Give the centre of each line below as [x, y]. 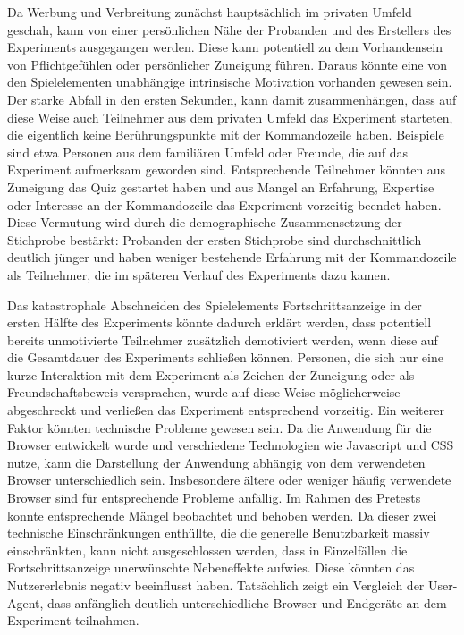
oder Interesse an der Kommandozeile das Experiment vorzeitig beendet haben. [224, 204]
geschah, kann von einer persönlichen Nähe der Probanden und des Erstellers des [229, 29]
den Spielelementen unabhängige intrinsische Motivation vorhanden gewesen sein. [230, 82]
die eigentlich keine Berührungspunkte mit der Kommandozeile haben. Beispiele [226, 135]
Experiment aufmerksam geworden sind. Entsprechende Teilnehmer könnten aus [227, 169]
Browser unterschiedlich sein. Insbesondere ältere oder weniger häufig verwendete [229, 480]
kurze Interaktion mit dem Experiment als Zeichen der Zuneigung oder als [211, 374]
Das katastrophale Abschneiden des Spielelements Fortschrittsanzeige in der [215, 305]
